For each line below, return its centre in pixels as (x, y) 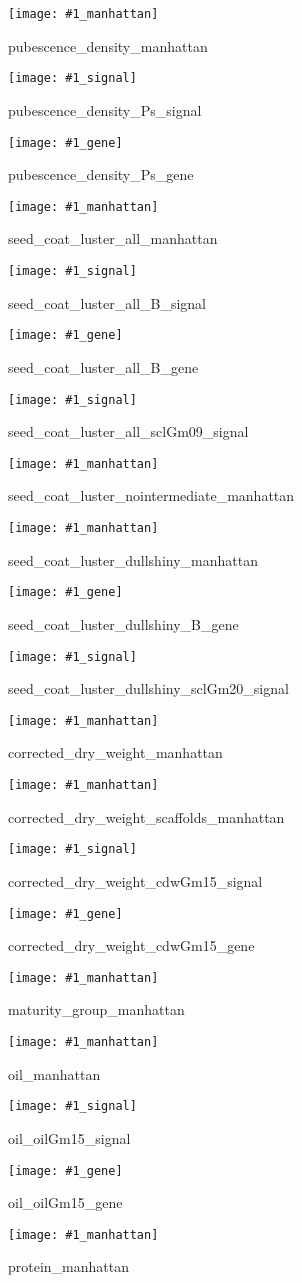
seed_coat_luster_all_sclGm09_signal (128, 431)
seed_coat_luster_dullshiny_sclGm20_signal (148, 688)
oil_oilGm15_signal (69, 1137)
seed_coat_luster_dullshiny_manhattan (133, 559)
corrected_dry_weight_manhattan (115, 752)
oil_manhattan (54, 1073)
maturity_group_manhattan (96, 1009)
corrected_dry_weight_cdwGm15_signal (135, 880)
